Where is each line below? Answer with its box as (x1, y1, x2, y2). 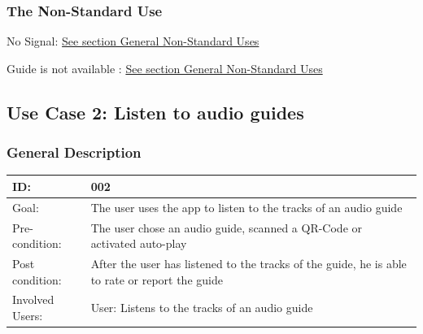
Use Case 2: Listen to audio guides (7, 99, 304, 124)
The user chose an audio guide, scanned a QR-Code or (90, 219, 362, 236)
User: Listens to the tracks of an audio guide (90, 299, 313, 316)
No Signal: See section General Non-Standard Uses (7, 33, 259, 50)
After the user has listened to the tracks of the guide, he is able (90, 255, 407, 272)
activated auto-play (90, 235, 187, 252)
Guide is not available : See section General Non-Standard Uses (7, 59, 323, 76)
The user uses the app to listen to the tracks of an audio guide (90, 198, 403, 215)
